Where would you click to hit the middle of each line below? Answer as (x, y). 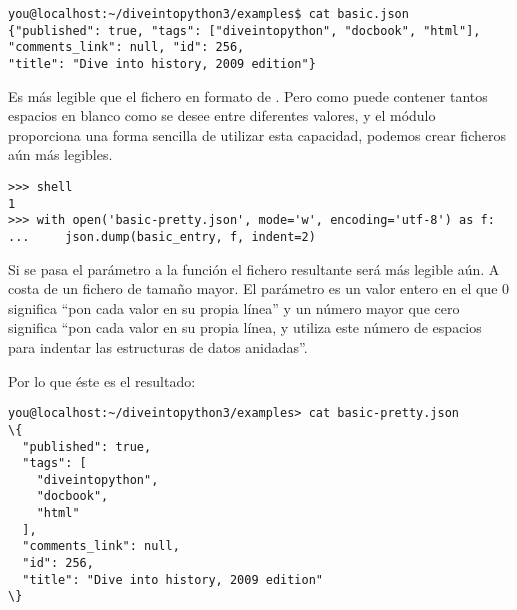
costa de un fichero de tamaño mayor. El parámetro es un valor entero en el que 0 (259, 288)
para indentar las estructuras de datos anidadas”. (158, 347)
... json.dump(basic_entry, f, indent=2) (162, 236)
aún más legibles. (60, 154)
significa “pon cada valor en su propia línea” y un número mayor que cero (234, 307)
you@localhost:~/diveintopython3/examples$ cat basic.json (208, 14)
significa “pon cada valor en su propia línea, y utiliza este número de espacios (245, 327)
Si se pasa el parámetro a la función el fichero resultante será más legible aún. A (254, 268)
